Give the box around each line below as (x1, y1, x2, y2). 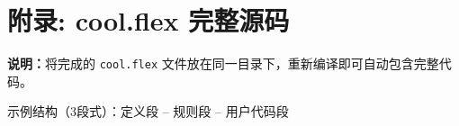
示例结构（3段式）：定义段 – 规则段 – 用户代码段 (7, 102, 289, 121)
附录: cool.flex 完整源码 (7, 2, 290, 39)
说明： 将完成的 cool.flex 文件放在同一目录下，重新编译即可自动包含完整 (7, 54, 439, 73)
